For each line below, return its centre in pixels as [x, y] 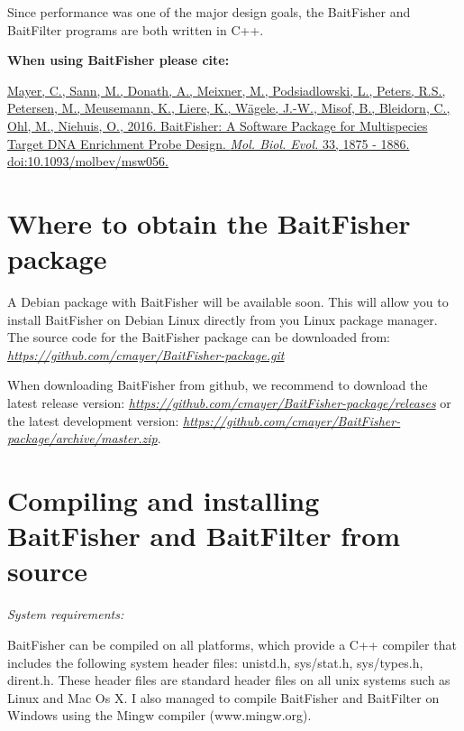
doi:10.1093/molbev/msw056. [88, 161]
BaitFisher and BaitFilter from [204, 536]
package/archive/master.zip [82, 438]
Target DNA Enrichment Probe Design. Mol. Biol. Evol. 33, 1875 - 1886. [209, 143]
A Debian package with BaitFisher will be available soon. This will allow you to [228, 302]
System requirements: [66, 614]
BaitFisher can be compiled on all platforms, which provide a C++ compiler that [232, 644]
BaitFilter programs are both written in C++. [136, 29]
